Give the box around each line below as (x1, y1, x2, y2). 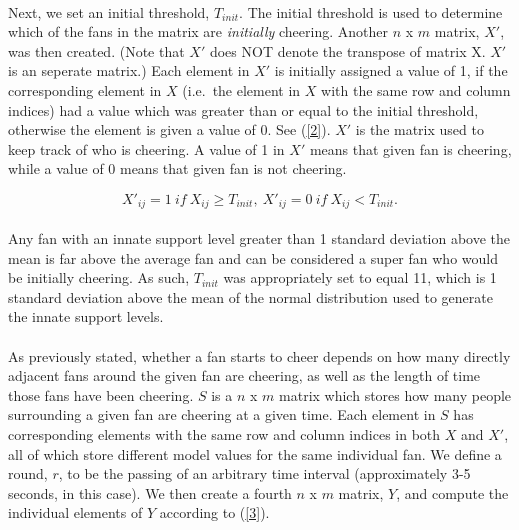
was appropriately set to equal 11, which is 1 (223, 267, 497, 288)
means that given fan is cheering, (309, 138, 512, 159)
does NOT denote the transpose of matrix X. (209, 40, 486, 61)
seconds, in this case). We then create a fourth (8, 482, 292, 503)
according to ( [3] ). (159, 502, 270, 523)
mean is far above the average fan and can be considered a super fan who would (8, 247, 498, 268)
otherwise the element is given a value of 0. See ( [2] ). (8, 119, 331, 140)
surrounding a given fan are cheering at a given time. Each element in (8, 404, 436, 425)
